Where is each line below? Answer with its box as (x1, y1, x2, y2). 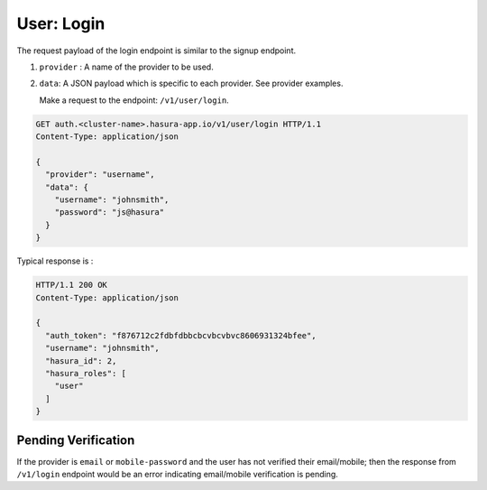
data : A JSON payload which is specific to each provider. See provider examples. (39, 78, 344, 89)
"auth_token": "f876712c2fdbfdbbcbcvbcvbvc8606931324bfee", (45, 330, 317, 340)
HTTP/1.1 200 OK (35, 280, 108, 291)
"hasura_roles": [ (45, 368, 126, 378)
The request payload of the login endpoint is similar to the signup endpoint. (16, 45, 297, 56)
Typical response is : (16, 255, 94, 266)
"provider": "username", (45, 170, 155, 180)
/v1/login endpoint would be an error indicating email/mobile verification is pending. (16, 468, 338, 479)
